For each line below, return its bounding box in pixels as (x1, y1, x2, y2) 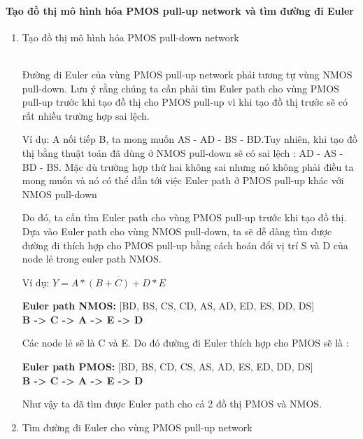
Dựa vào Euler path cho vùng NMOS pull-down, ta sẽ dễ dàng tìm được (22, 223, 332, 238)
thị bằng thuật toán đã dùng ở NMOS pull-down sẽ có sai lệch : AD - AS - (22, 145, 343, 160)
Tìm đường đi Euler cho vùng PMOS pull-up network (22, 419, 252, 434)
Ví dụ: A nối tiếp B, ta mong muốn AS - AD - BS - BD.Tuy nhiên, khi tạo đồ (22, 132, 357, 146)
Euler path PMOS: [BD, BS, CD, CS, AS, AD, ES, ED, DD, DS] (22, 359, 313, 374)
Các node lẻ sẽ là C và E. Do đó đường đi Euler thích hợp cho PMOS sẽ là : (22, 335, 349, 350)
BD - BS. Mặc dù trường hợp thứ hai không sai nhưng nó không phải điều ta (22, 159, 354, 174)
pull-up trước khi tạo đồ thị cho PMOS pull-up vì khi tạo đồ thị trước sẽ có (22, 95, 348, 109)
